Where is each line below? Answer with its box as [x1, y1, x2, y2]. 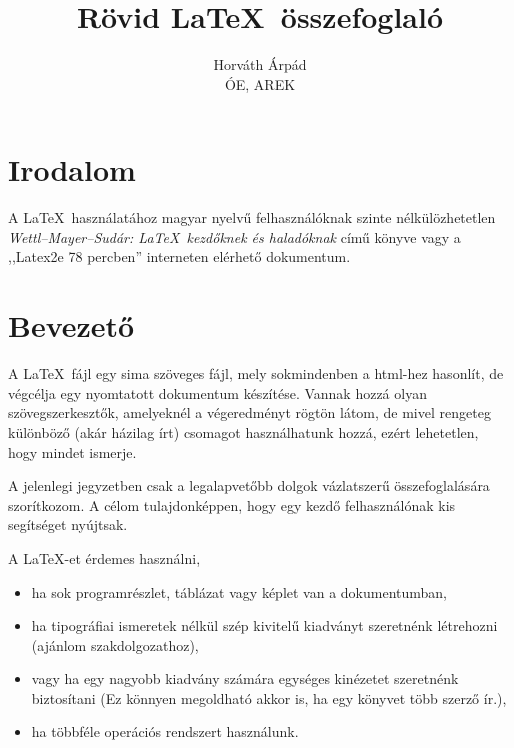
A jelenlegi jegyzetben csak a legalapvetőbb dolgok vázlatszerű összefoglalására [8, 475, 490, 496]
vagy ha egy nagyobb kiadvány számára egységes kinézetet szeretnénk [31, 668, 459, 689]
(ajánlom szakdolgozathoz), [31, 634, 199, 655]
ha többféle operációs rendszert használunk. [31, 721, 299, 742]
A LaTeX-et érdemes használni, [8, 547, 201, 568]
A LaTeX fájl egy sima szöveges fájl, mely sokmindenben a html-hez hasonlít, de [8, 363, 504, 384]
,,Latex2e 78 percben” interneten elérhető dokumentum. [8, 246, 351, 267]
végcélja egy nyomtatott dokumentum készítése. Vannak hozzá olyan [8, 382, 427, 403]
